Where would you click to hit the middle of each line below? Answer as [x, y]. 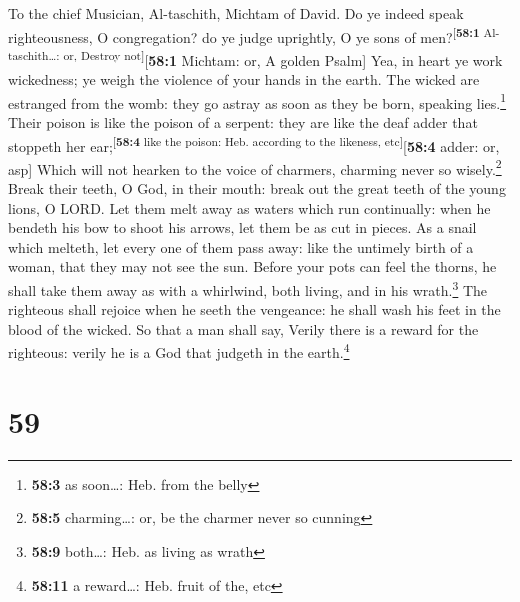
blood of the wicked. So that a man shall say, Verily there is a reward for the [243, 328]
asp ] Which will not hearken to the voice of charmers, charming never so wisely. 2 [255, 167]
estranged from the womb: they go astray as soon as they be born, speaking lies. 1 [257, 101]
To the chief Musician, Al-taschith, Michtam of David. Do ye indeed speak [236, 13]
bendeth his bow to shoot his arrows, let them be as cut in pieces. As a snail [242, 227]
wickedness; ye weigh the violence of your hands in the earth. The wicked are [244, 79]
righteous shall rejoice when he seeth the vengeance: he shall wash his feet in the [254, 309]
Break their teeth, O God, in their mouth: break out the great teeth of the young [257, 188]
